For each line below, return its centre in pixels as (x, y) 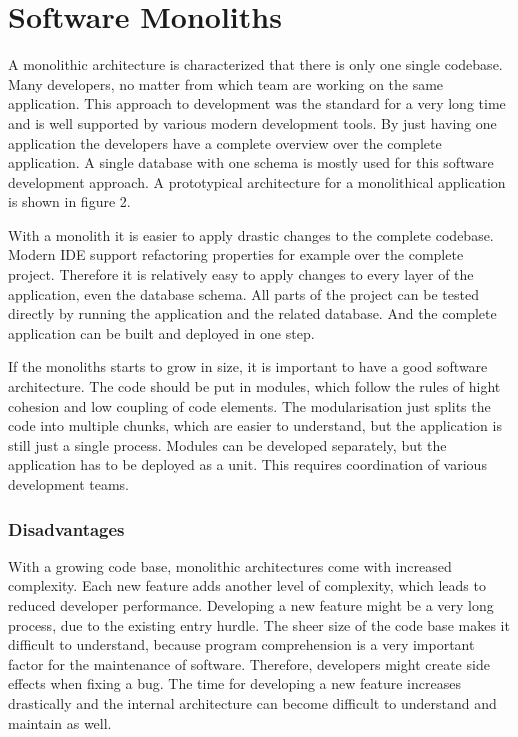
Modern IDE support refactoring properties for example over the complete (236, 254)
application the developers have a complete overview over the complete (225, 142)
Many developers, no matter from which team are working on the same (226, 83)
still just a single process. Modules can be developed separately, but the (227, 444)
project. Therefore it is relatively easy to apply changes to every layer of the (241, 274)
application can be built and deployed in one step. (161, 332)
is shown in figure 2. (69, 201)
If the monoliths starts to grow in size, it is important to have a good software (248, 366)
